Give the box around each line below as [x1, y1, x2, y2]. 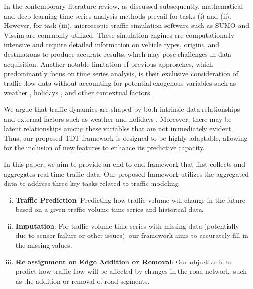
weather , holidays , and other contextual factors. [4, 87, 152, 98]
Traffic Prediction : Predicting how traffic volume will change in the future [15, 194, 245, 205]
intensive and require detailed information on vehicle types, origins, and [4, 39, 220, 50]
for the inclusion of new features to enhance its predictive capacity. [4, 142, 205, 153]
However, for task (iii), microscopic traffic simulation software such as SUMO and [4, 20, 249, 30]
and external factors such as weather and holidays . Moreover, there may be [4, 113, 232, 124]
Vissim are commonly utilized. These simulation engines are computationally [4, 29, 235, 40]
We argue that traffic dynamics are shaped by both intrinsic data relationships [4, 104, 240, 114]
